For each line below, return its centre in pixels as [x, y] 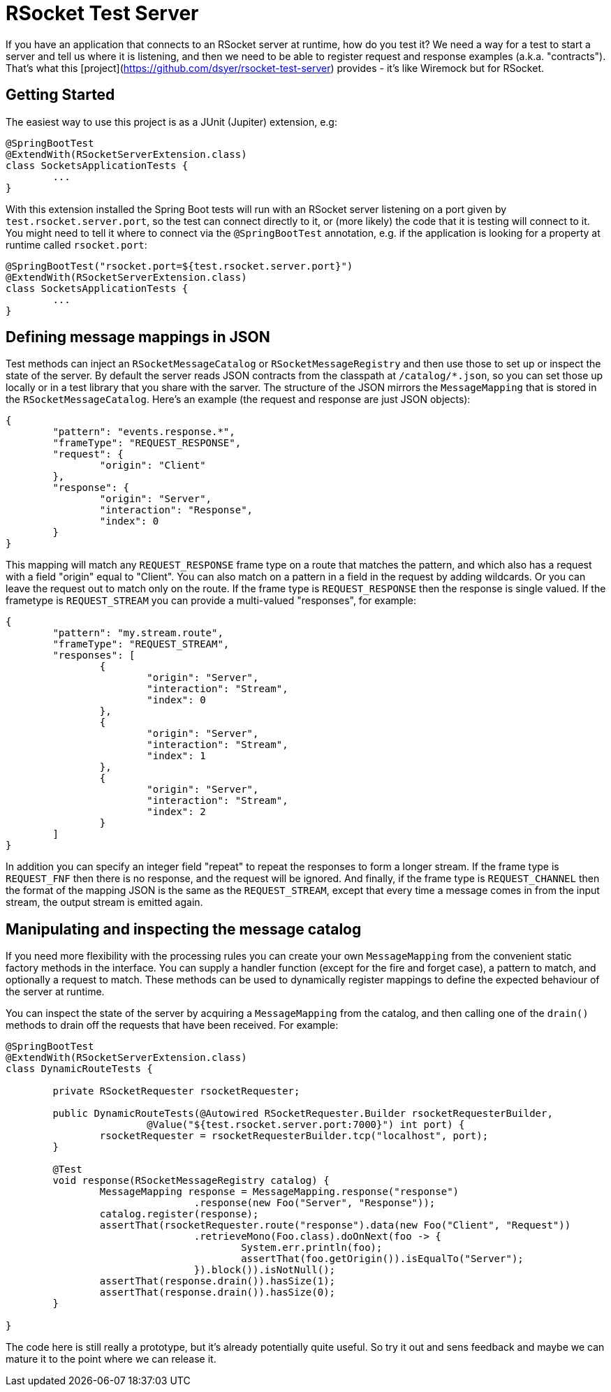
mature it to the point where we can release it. [111, 1359]
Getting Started [60, 95]
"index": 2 [176, 812]
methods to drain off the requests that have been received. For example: [172, 1025]
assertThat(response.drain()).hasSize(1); [218, 1281]
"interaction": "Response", [176, 510]
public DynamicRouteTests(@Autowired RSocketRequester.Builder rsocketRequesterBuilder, [303, 1114]
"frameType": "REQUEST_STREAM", [141, 644]
